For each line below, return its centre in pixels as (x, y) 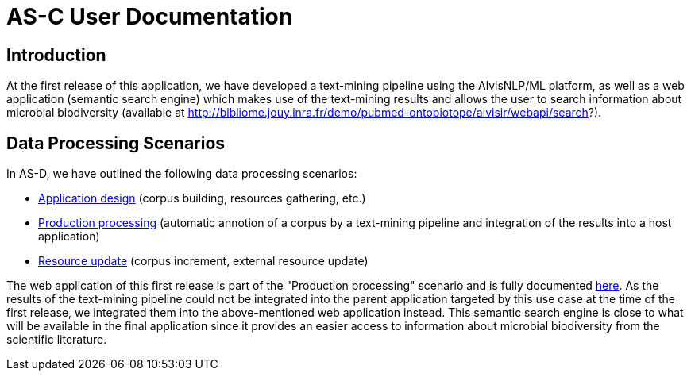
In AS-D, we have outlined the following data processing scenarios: (182, 174)
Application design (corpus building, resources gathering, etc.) (202, 198)
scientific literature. (57, 340)
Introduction (56, 55)
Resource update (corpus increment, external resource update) (203, 261)
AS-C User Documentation (150, 17)
